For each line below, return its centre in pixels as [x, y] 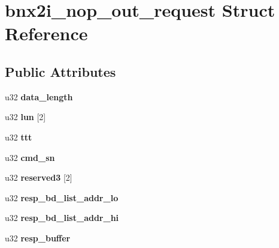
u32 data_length [39, 96]
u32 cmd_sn [30, 157]
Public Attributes [60, 71]
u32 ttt [19, 137]
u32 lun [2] [25, 117]
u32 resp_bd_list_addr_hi [62, 218]
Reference [46, 33]
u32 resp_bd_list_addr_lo [62, 197]
